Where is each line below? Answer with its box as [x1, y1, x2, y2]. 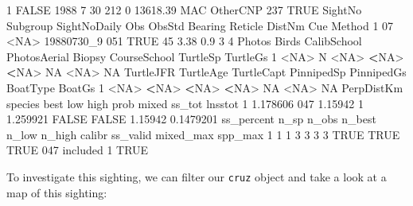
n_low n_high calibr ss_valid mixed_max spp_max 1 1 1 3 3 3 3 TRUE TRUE [6, 126, 400, 142]
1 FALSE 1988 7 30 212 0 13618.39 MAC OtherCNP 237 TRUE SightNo [6, 2, 362, 17]
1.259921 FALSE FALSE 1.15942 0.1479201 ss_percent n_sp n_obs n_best [6, 111, 376, 127]
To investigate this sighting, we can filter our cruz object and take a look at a [6, 168, 387, 185]
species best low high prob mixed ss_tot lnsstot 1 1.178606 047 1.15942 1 [6, 95, 364, 111]
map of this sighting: [6, 184, 107, 200]
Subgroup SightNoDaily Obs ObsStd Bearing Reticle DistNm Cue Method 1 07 [6, 17, 394, 33]
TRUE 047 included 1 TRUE [6, 142, 149, 158]
